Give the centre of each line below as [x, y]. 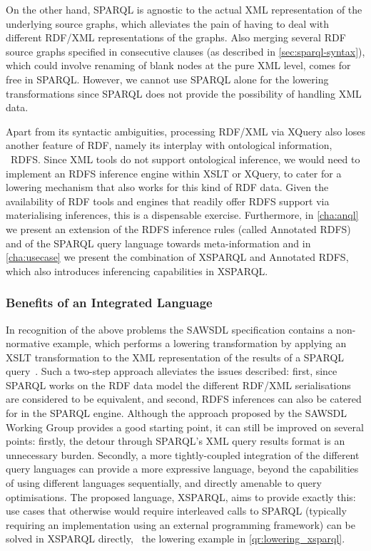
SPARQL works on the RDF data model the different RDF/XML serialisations [178, 385]
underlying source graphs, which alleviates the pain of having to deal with [168, 23]
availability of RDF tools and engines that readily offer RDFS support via [168, 201]
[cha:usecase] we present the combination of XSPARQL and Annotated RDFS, [177, 257]
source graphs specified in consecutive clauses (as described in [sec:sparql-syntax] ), [185, 51]
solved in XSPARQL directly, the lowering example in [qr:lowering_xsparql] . [176, 539]
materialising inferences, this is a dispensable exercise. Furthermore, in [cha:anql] [182, 215]
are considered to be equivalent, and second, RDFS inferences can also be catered [184, 399]
